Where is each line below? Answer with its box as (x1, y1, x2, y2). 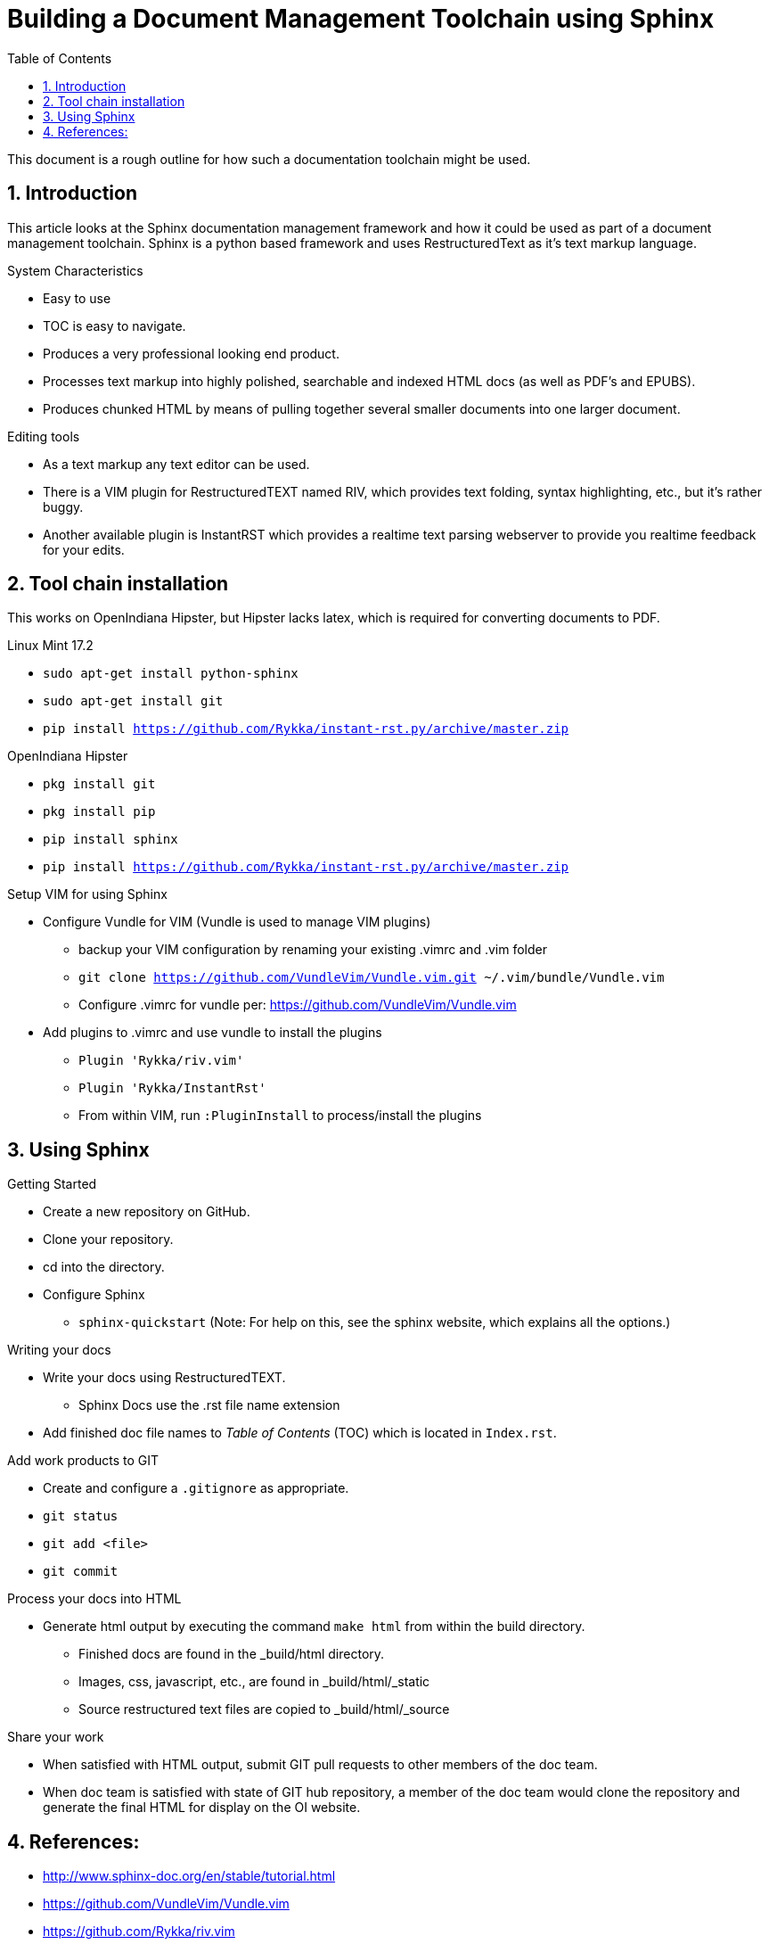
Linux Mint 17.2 (7, 638, 94, 654)
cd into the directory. (43, 1259, 165, 1275)
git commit (43, 1564, 119, 1579)
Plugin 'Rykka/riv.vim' (78, 1053, 244, 1068)
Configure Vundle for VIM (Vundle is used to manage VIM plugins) (43, 914, 431, 930)
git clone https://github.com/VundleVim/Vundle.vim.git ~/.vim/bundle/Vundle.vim (78, 970, 665, 985)
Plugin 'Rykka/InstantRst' (78, 1081, 266, 1096)
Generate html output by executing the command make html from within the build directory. (43, 1619, 585, 1635)
